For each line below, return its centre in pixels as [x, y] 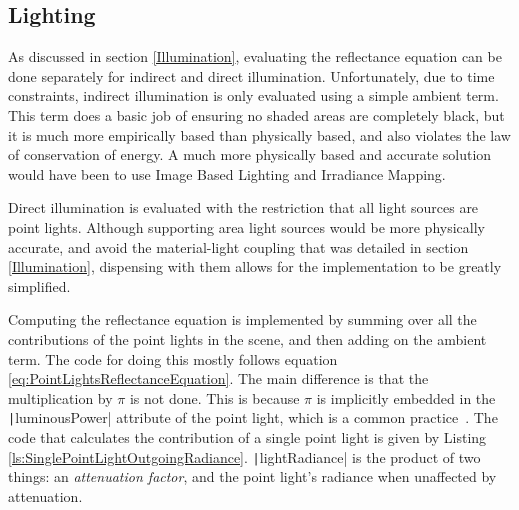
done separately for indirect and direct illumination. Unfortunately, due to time [251, 75]
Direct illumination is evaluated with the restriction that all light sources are [243, 207]
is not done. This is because [214, 397]
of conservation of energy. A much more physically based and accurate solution [250, 154]
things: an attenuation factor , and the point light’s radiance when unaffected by [252, 476]
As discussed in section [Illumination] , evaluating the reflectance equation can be [255, 56]
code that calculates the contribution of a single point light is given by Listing [247, 436]
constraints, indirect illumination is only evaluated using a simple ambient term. [253, 95]
